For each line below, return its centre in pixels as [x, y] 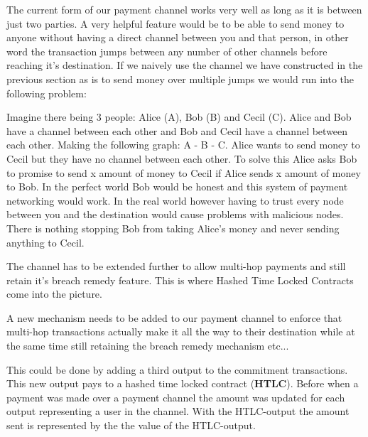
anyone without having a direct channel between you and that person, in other [178, 37]
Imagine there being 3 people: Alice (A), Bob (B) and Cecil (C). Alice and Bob [179, 117]
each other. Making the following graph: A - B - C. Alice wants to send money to [183, 145]
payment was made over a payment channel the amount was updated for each [176, 397]
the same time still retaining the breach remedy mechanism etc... [148, 346]
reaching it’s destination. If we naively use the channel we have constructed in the [185, 65]
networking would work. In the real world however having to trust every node [175, 200]
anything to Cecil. [45, 242]
